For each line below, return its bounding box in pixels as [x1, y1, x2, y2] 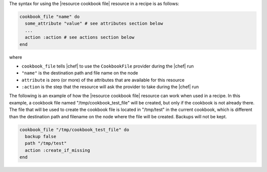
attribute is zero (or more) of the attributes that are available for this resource [21, 77, 185, 83]
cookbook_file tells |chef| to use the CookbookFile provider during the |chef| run [21, 63, 194, 69]
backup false [25, 134, 56, 139]
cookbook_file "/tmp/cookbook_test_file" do [19, 127, 130, 133]
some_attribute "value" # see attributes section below [25, 21, 163, 27]
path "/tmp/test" [25, 140, 67, 146]
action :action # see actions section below [25, 34, 134, 40]
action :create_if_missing [25, 147, 90, 153]
